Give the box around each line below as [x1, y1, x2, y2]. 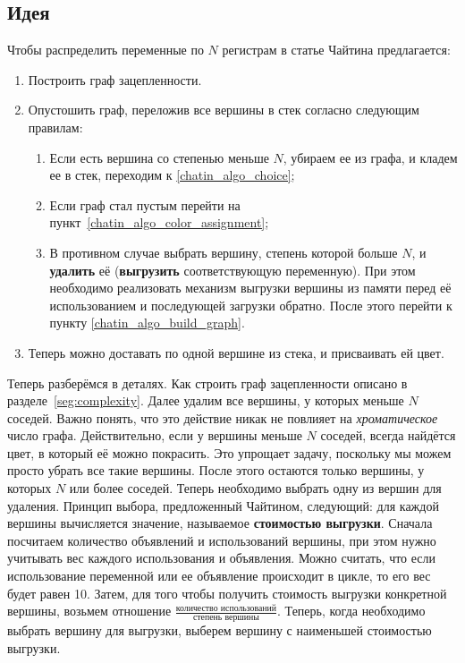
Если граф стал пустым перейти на [49, 195, 241, 214]
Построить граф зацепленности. [28, 70, 202, 89]
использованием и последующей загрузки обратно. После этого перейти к [49, 295, 452, 314]
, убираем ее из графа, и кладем [283, 148, 458, 166]
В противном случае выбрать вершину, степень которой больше [49, 242, 398, 261]
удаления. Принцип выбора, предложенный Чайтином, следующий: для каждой [7, 496, 439, 514]
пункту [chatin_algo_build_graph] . [49, 313, 245, 332]
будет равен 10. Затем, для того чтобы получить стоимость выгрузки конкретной [7, 583, 447, 602]
